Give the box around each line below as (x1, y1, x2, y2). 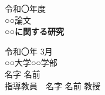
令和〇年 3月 (5, 45, 53, 57)
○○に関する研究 (5, 25, 64, 38)
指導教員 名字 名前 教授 (5, 79, 101, 91)
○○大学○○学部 (5, 56, 57, 69)
